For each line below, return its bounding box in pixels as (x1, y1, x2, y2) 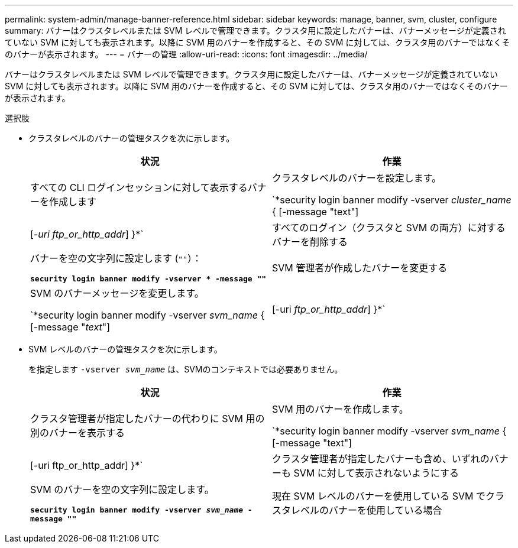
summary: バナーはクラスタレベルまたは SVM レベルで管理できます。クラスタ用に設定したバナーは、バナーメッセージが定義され (5, 25, 506, 35)
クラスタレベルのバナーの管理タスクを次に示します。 (28, 133, 235, 143)
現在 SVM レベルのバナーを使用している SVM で (272, 490, 486, 502)
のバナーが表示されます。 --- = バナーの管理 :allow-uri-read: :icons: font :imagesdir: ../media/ (5, 49, 368, 59)
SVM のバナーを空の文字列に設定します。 (30, 484, 214, 495)
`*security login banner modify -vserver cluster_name (272, 194, 511, 206)
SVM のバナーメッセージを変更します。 (30, 287, 204, 299)
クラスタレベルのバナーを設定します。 (272, 172, 442, 184)
